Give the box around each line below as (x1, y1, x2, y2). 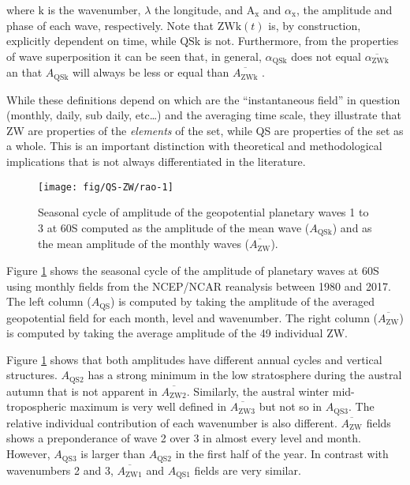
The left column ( (6, 293, 91, 310)
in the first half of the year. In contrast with (175, 446, 389, 462)
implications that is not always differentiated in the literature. (6, 153, 306, 170)
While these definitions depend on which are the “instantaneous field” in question (6, 91, 401, 107)
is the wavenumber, (47, 2, 141, 17)
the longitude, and (154, 2, 244, 17)
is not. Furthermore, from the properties (203, 32, 399, 49)
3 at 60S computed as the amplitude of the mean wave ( (38, 219, 310, 235)
